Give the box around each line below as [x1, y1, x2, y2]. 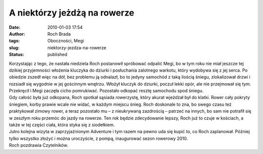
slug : [9, 44, 19, 51]
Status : [9, 52, 24, 58]
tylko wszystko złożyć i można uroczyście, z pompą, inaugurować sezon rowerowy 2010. [9, 135, 188, 141]
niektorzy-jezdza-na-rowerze [47, 44, 107, 51]
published [47, 52, 68, 58]
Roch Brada [47, 31, 71, 37]
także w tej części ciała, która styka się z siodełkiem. [9, 122, 115, 128]
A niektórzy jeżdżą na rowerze [9, 7, 134, 18]
